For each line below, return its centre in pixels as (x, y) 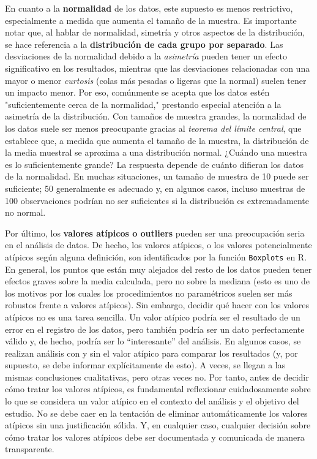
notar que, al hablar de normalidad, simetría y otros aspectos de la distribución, (155, 32)
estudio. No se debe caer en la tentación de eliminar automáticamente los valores (156, 413)
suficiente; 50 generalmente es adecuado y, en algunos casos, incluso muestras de (155, 188)
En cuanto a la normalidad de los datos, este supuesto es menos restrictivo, (149, 8)
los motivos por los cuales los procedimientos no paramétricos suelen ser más (149, 293)
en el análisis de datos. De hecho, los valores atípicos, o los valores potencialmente (158, 245)
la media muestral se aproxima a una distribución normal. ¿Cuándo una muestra (156, 152)
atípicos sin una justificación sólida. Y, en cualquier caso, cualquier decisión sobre (158, 425)
